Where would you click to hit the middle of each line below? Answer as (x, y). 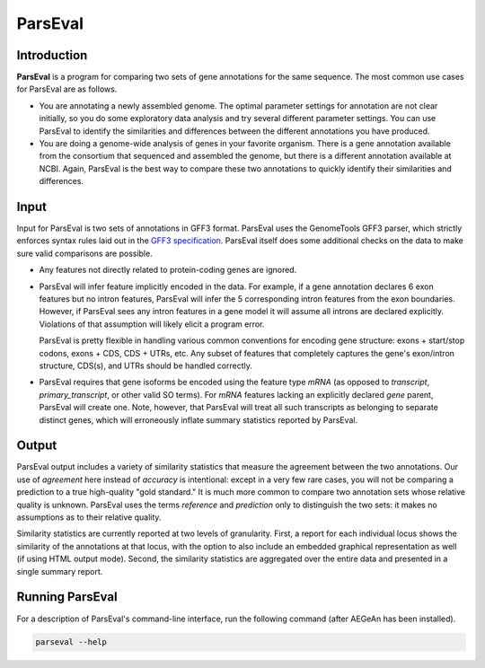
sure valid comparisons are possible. (84, 253)
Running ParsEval (67, 597)
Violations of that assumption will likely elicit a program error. (152, 324)
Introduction (52, 55)
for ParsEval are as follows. (67, 89)
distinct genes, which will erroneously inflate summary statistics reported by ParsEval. (198, 420)
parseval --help (71, 642)
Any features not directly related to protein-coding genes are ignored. (168, 270)
